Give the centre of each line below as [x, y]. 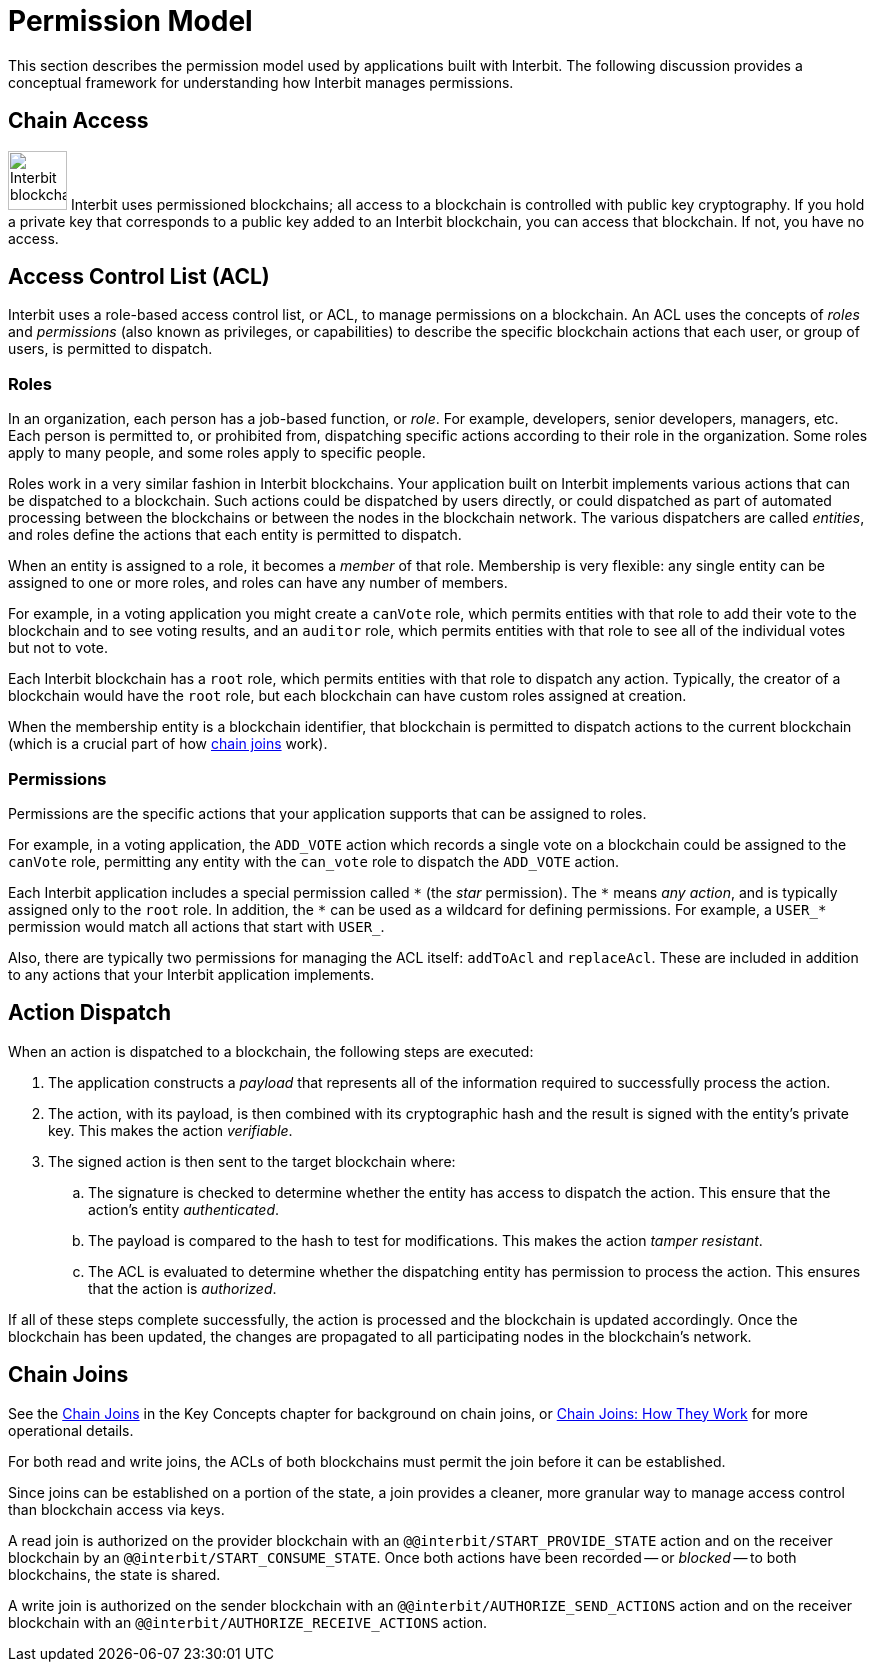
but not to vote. [58, 648]
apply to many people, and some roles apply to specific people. [217, 453]
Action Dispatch [90, 1013]
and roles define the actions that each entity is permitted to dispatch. [235, 535]
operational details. [71, 1430]
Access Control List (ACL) [139, 277]
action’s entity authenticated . [184, 1209]
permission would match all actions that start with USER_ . [196, 926]
